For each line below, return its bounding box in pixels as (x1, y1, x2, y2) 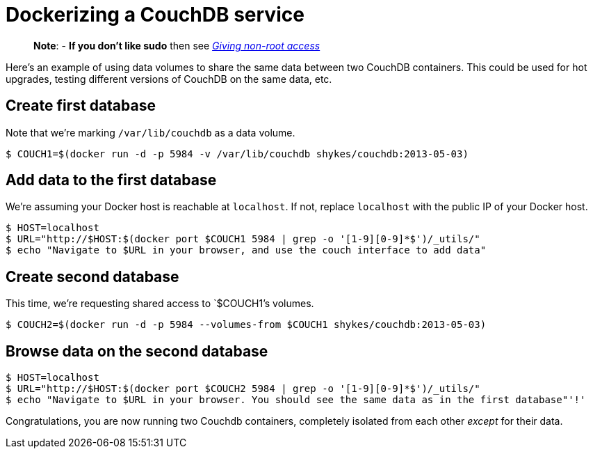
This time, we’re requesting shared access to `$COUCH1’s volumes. (6, 297, 314, 310)
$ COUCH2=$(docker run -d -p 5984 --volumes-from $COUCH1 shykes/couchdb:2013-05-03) (6, 319, 487, 331)
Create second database (6, 267, 179, 285)
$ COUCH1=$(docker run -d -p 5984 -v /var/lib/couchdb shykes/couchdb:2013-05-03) (6, 148, 469, 159)
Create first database (6, 97, 156, 115)
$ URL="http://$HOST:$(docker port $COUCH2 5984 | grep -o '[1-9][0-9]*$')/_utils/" (6, 383, 480, 395)
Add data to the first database (6, 171, 217, 189)
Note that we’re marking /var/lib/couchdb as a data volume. (6, 126, 295, 139)
